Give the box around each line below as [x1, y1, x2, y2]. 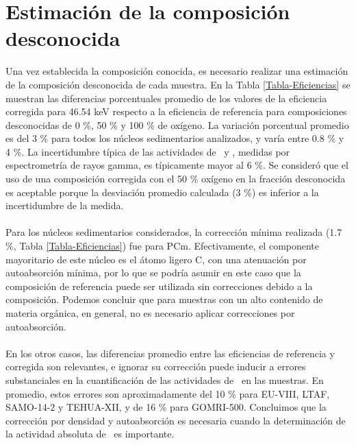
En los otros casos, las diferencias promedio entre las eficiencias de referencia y [5, 346, 335, 360]
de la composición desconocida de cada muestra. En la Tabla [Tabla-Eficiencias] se [5, 77, 351, 91]
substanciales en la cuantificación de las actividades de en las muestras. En [5, 372, 324, 387]
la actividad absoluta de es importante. [5, 426, 175, 441]
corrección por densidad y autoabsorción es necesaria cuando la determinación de [5, 413, 346, 427]
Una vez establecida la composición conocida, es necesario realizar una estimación [5, 64, 348, 78]
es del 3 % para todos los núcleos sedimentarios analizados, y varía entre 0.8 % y [5, 131, 344, 145]
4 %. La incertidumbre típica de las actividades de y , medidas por [5, 144, 290, 158]
